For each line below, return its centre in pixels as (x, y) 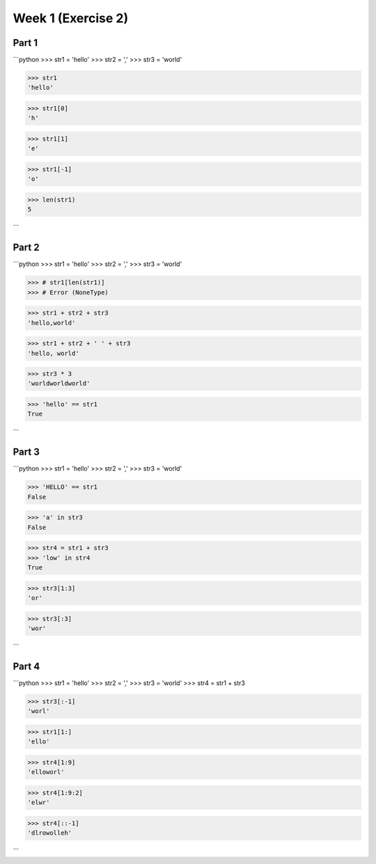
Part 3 (26, 452)
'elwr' (39, 803)
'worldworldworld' (59, 384)
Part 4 (26, 666)
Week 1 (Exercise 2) (71, 18)
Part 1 (25, 43)
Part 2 (26, 248)
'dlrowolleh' (50, 833)
